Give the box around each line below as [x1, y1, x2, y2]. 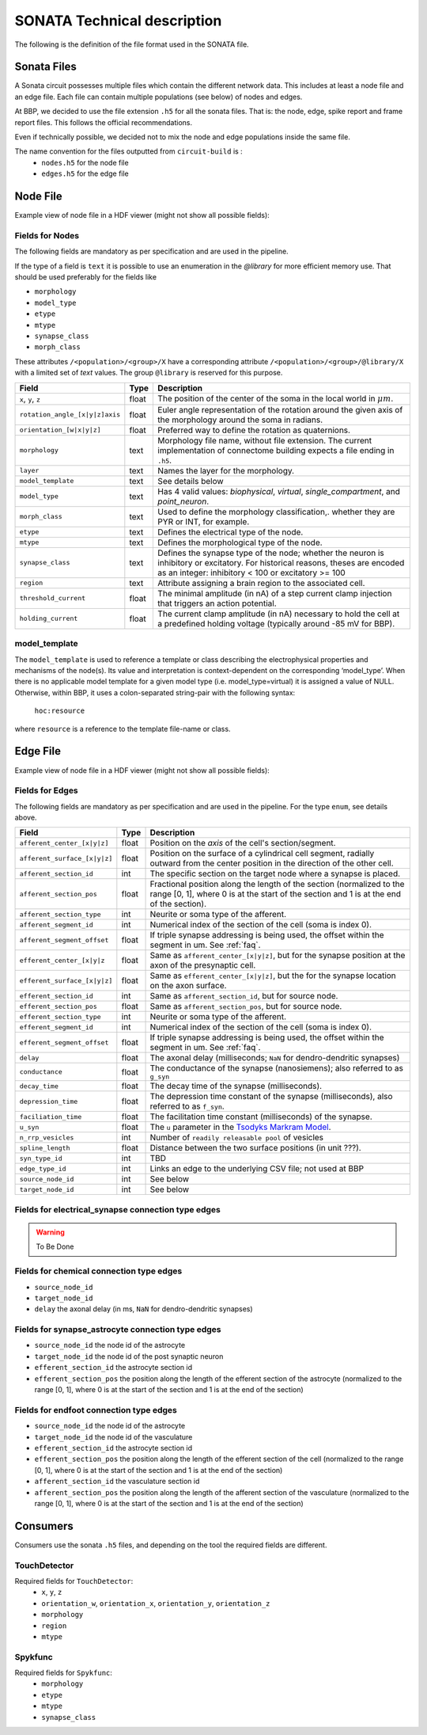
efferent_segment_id [19, 1022, 94, 1031]
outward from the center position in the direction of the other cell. [149, 858, 395, 869]
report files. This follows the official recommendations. [14, 117, 193, 127]
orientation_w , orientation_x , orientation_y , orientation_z [41, 1598, 270, 1608]
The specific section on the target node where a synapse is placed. [149, 868, 401, 879]
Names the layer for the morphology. [157, 465, 295, 476]
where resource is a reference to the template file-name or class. [14, 724, 231, 733]
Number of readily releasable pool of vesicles [149, 1132, 324, 1143]
